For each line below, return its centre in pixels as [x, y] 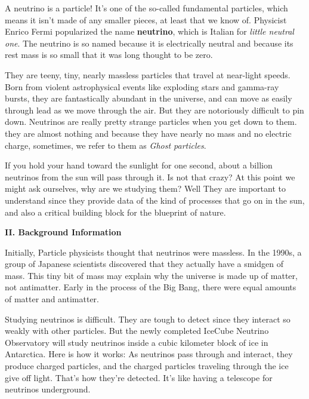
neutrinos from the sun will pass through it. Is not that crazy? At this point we [150, 177]
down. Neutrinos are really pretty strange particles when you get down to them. [151, 122]
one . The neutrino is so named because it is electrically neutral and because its [149, 43]
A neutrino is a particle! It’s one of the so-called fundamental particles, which [146, 8]
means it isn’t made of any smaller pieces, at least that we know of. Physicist [146, 19]
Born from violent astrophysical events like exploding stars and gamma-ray [142, 86]
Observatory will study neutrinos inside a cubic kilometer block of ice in [137, 342]
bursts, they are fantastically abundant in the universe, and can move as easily [149, 98]
